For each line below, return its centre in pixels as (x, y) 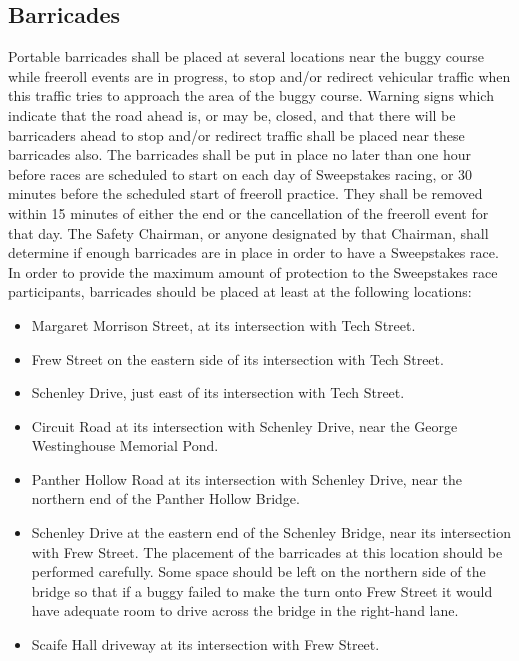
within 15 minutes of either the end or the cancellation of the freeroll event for (248, 212)
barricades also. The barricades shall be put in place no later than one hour (239, 154)
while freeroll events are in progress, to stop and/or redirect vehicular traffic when (259, 75)
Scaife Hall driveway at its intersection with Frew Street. (205, 644)
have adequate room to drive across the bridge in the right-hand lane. (245, 610)
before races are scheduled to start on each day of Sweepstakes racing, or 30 (240, 173)
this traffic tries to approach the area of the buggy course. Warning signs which (251, 95)
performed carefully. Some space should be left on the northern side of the (258, 571)
